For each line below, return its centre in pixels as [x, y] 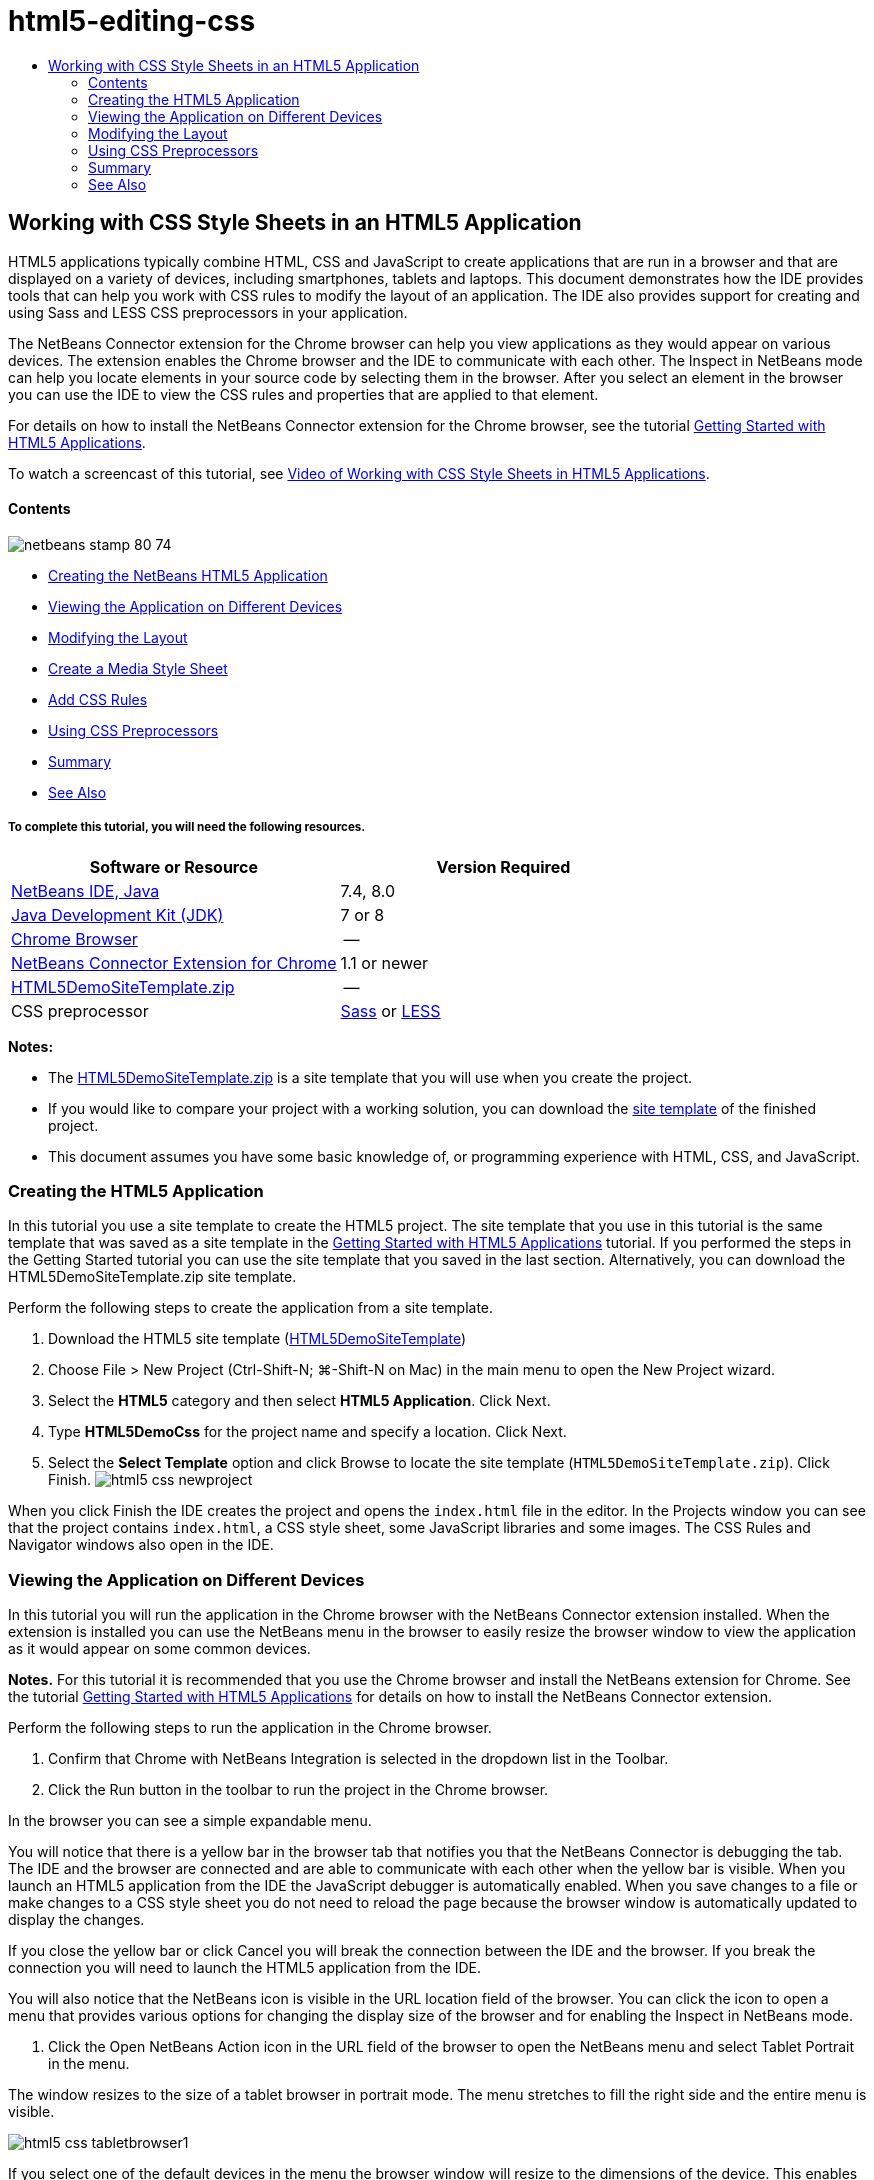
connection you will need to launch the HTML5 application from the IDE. [244, 1968]
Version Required [503, 866]
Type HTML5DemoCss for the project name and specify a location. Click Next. [307, 1432]
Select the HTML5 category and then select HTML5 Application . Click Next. [299, 1401]
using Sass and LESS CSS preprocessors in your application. [208, 312]
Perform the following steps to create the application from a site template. [251, 1308]
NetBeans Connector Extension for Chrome [174, 962]
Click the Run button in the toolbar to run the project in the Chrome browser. [298, 1790]
